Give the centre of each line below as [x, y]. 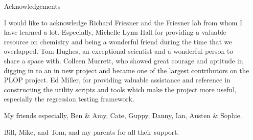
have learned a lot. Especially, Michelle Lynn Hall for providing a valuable [115, 32]
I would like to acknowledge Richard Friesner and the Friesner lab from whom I [123, 22]
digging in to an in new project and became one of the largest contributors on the [126, 70]
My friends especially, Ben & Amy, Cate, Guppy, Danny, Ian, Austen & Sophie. [123, 115]
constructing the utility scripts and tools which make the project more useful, [120, 89]
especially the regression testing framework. [69, 99]
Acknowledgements [32, 6]
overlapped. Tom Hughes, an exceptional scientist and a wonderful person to [119, 51]
